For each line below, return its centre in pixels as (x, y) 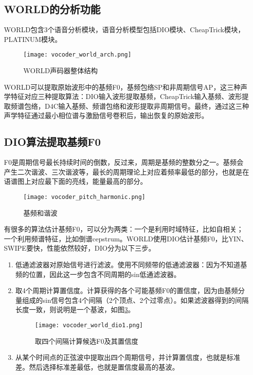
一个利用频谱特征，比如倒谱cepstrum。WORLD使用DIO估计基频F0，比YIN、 (126, 238)
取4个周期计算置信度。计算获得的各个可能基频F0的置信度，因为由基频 (126, 290)
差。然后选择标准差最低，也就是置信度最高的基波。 (97, 366)
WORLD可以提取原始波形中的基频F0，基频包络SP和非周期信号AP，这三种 (122, 87)
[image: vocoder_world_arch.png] (77, 55)
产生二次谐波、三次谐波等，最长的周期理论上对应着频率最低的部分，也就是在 (126, 171)
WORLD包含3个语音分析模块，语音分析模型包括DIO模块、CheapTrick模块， (124, 30)
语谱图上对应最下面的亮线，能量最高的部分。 (75, 181)
